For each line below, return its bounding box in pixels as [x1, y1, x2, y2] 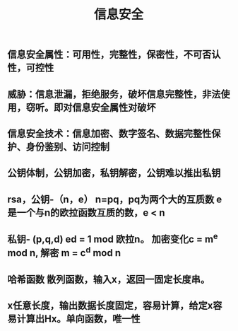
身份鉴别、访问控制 [25, 141, 109, 153]
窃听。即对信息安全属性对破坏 [25, 101, 156, 113]
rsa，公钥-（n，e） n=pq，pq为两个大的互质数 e [7, 193, 222, 205]
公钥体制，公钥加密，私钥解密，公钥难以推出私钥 [7, 167, 221, 179]
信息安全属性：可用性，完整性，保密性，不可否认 [7, 49, 221, 61]
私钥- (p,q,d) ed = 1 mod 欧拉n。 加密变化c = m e [7, 231, 218, 245]
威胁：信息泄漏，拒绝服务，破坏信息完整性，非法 [7, 88, 221, 100]
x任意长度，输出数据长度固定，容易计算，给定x [7, 299, 213, 311]
